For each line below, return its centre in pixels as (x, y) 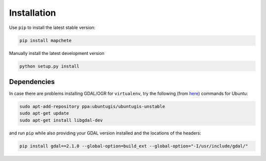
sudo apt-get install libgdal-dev (61, 120)
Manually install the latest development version (57, 53)
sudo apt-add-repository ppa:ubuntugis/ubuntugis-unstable (92, 106)
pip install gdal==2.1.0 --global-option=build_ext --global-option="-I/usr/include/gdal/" (134, 146)
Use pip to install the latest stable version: (52, 27)
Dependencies (32, 82)
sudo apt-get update (44, 113)
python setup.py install (50, 66)
